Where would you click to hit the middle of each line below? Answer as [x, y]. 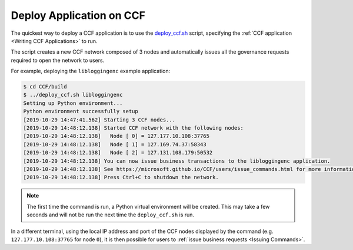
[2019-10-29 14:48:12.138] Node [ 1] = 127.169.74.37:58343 [115, 144]
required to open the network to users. [58, 60]
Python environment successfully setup [81, 111]
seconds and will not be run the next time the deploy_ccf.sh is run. [110, 215]
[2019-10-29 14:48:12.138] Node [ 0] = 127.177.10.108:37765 [116, 136]
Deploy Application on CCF [78, 15]
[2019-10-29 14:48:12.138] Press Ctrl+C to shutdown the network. [121, 177]
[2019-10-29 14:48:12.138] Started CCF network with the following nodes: [134, 128]
